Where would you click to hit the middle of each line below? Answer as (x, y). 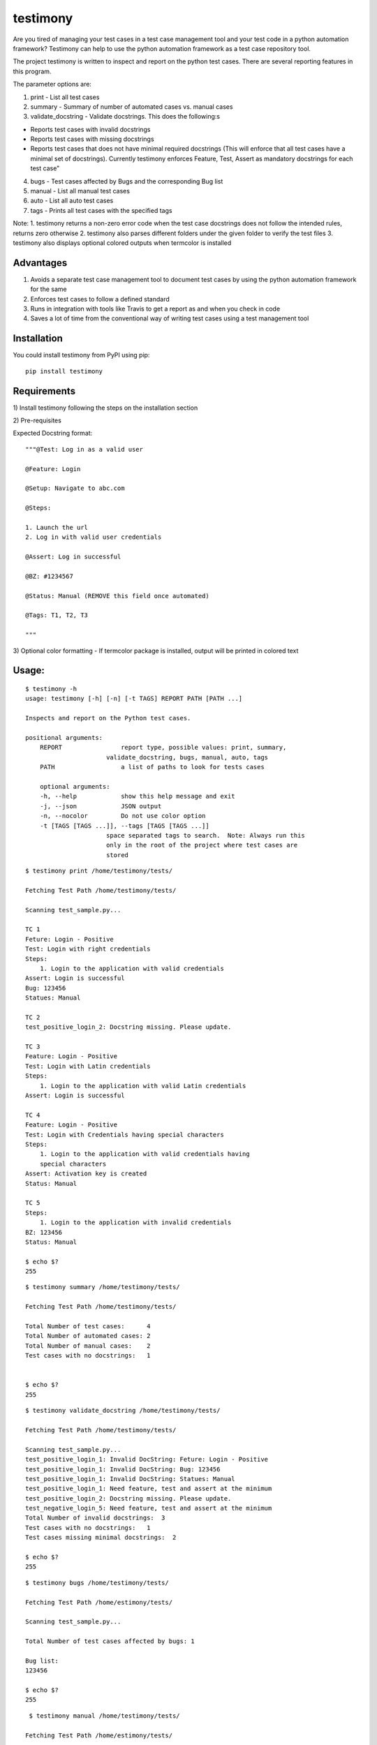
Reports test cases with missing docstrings (92, 139)
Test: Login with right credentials (88, 949)
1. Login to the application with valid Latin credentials (143, 1086)
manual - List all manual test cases (80, 191)
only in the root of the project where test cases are (202, 845)
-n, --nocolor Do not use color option (123, 816)
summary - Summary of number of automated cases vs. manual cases (132, 106)
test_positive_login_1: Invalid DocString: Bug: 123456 (123, 1469)
